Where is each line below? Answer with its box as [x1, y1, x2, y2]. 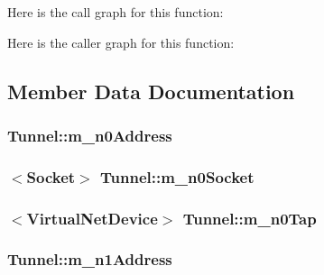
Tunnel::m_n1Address [7, 248, 172, 270]
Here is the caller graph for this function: [7, 32, 235, 51]
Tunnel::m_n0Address [7, 124, 172, 146]
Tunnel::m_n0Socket [100, 165, 255, 188]
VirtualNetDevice [26, 206, 158, 229]
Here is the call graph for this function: [7, 3, 224, 21]
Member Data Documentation [7, 77, 295, 105]
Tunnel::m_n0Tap [182, 206, 317, 229]
